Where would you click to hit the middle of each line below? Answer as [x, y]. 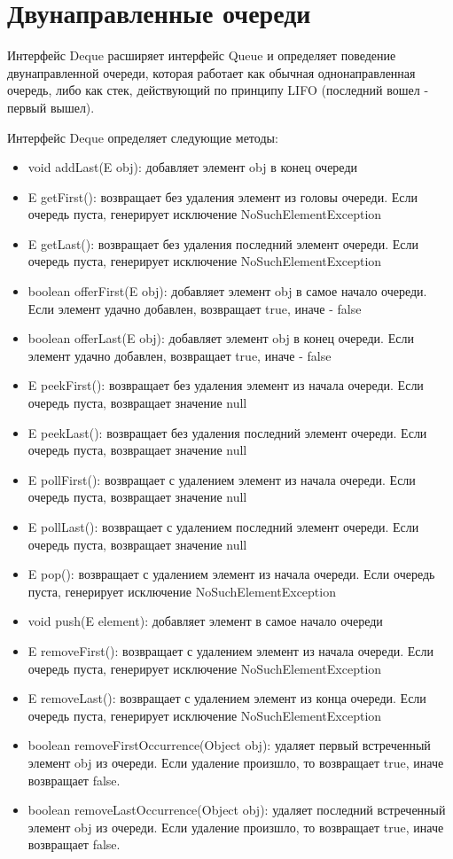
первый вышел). [51, 107]
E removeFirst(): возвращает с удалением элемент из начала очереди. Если [231, 650]
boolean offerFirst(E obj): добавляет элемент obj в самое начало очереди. [227, 291]
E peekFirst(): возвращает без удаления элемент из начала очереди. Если [226, 385]
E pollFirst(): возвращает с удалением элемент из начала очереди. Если [222, 479]
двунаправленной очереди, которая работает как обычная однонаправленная [211, 72]
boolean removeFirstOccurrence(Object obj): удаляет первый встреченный [229, 745]
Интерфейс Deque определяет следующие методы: [143, 137]
